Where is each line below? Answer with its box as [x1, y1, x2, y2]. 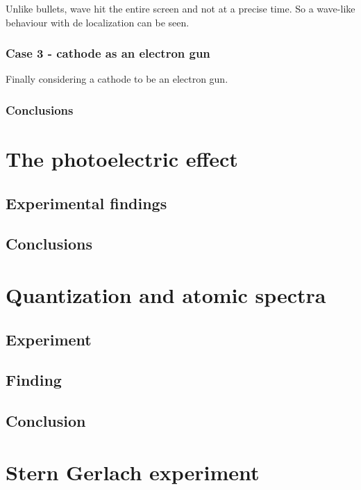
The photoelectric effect [6, 145, 238, 173]
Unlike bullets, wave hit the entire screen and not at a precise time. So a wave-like [6, 1, 355, 15]
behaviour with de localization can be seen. [6, 15, 190, 29]
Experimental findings [6, 192, 167, 213]
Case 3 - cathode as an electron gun [6, 44, 210, 62]
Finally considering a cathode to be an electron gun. [6, 72, 228, 86]
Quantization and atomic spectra [6, 280, 326, 309]
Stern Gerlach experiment [6, 457, 260, 486]
